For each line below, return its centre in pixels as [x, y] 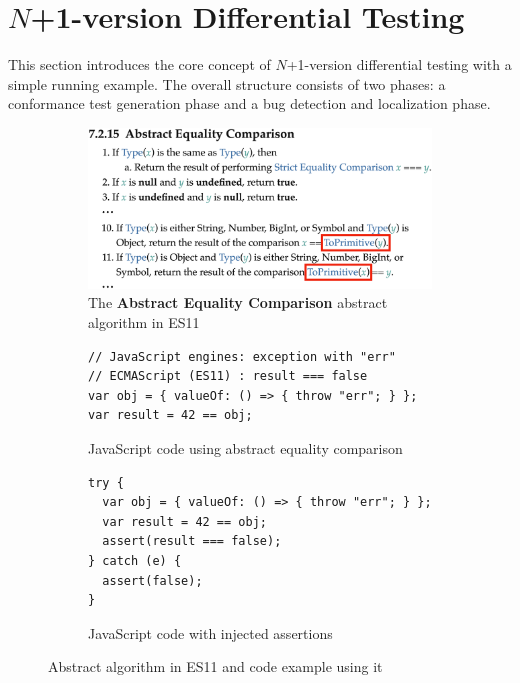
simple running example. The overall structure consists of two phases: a [227, 83]
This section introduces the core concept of [139, 64]
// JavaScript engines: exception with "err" [242, 356]
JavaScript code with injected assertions [210, 632]
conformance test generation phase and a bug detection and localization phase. [249, 103]
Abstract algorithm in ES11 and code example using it [215, 666]
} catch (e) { [135, 560]
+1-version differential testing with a [399, 64]
